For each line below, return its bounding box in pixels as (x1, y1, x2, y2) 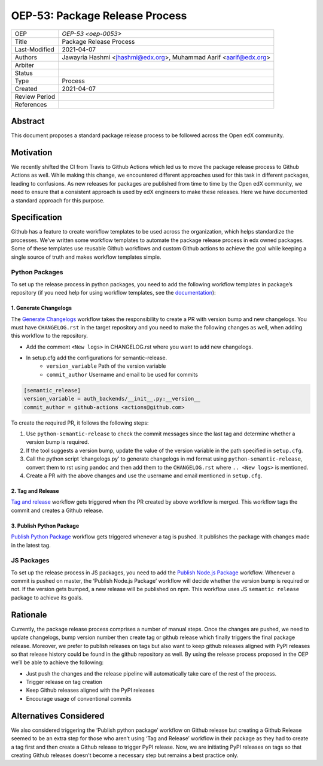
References (14, 100, 47, 108)
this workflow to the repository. (11, 332, 88, 340)
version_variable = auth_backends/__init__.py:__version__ (23, 395, 200, 402)
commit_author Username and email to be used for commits (46, 371, 199, 378)
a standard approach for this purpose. (11, 196, 105, 204)
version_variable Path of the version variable (46, 362, 166, 370)
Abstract (11, 116, 45, 126)
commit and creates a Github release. (11, 507, 104, 514)
